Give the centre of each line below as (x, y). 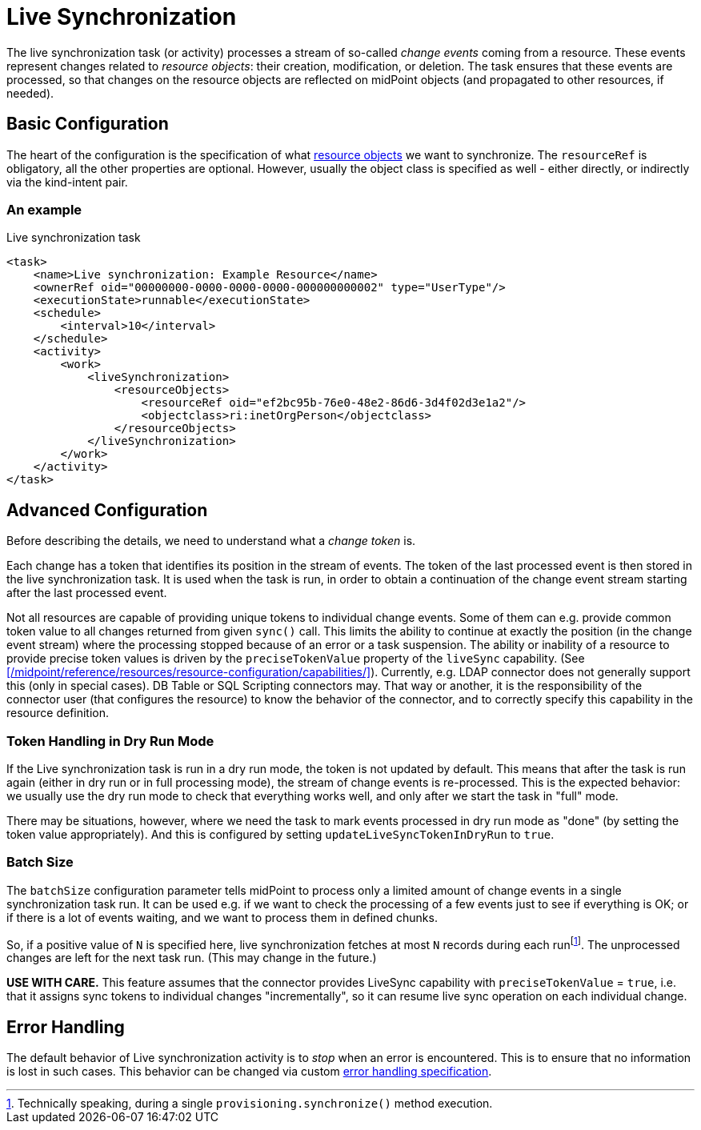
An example (44, 209)
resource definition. (58, 713)
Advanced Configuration (107, 510)
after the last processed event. (87, 593)
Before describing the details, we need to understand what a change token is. (211, 541)
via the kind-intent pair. (67, 182)
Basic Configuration (88, 124)
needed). (30, 93)
